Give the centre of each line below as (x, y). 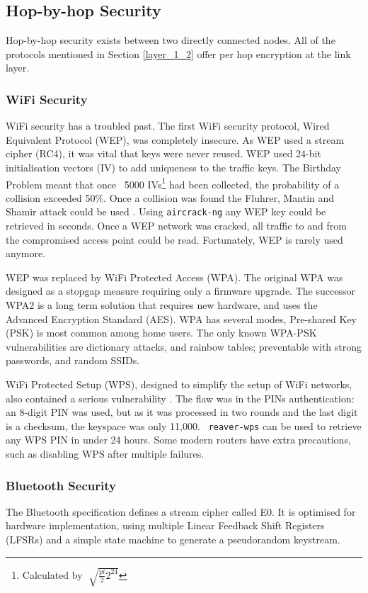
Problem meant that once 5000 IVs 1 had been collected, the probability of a (173, 183)
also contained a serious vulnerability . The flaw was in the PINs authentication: (180, 398)
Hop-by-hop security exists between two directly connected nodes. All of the (171, 40)
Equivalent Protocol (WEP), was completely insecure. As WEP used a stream (175, 139)
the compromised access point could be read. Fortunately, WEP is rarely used (174, 239)
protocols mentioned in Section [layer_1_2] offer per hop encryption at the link (178, 53)
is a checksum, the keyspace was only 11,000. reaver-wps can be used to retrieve (184, 425)
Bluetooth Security (61, 485)
